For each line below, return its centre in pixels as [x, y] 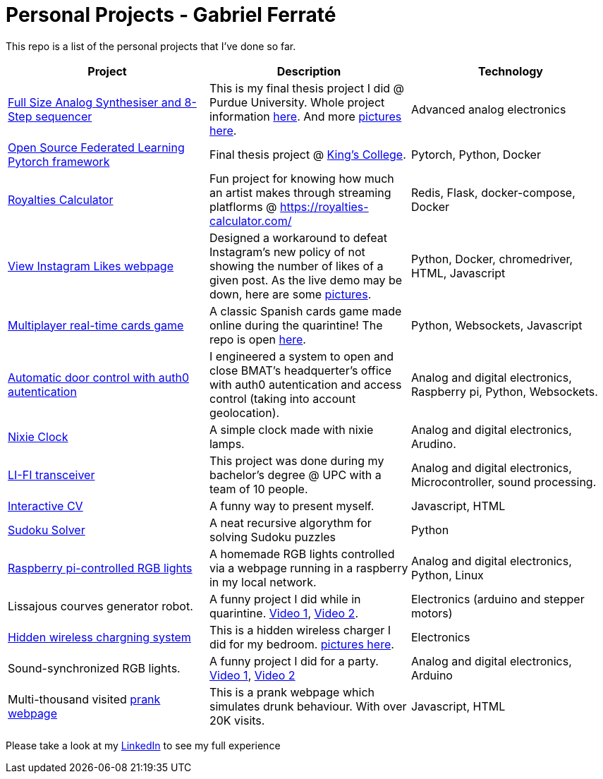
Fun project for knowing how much [301, 178]
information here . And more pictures [305, 116]
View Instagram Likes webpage [91, 266]
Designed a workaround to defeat [298, 237]
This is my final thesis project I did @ [307, 88]
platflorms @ [243, 206]
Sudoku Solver [47, 530]
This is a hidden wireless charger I [300, 630]
